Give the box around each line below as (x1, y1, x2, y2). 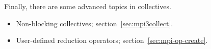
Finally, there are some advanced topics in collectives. (4, 1, 171, 11)
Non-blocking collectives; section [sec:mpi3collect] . (16, 18, 173, 28)
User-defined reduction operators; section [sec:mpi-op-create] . (16, 35, 208, 45)
